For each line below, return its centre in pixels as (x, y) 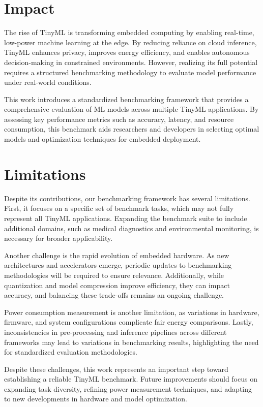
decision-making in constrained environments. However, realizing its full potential (131, 62)
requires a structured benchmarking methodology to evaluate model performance (130, 72)
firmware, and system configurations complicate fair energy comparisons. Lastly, (129, 322)
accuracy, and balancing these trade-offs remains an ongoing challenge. (114, 295)
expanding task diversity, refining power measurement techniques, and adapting (128, 388)
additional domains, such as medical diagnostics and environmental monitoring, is (131, 228)
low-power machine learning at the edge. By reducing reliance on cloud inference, (130, 42)
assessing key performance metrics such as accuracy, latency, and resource (119, 119)
